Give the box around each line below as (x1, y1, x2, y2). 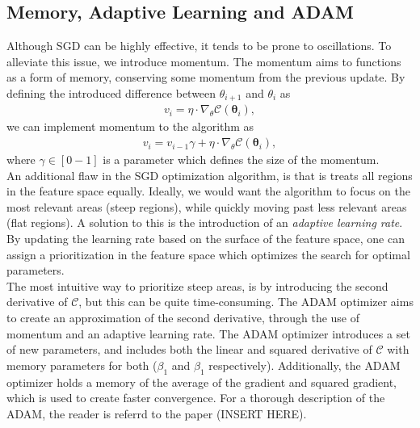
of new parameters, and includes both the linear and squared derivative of (6, 341, 372, 358)
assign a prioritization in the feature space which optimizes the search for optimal (6, 245, 410, 262)
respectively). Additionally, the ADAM (208, 356, 401, 373)
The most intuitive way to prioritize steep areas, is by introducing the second (6, 277, 388, 294)
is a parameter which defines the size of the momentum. (103, 151, 380, 168)
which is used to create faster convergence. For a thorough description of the (6, 389, 385, 406)
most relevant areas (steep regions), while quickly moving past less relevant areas (6, 198, 407, 215)
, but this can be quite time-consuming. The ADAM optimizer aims (78, 293, 414, 310)
